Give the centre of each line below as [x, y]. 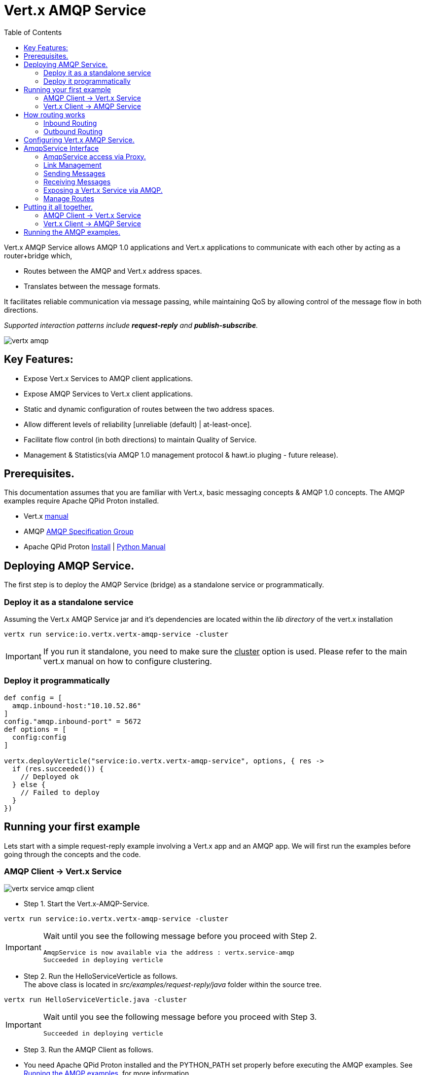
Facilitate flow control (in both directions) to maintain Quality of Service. [140, 439]
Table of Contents [33, 32]
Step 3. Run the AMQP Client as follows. [89, 1050]
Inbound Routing [70, 123]
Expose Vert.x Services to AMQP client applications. [108, 378]
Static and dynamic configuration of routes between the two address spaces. [149, 409]
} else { [29, 784]
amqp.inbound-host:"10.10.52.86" [77, 705]
